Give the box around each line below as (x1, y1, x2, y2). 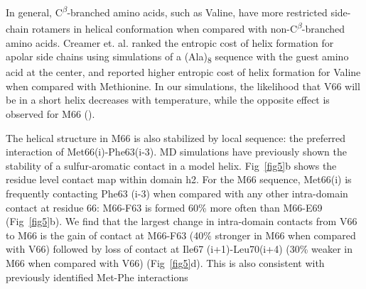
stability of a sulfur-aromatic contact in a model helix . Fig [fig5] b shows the (6, 158, 337, 173)
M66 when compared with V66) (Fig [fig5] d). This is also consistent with (6, 255, 325, 270)
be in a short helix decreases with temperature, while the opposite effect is (6, 92, 330, 107)
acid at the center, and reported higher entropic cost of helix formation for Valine (6, 65, 361, 80)
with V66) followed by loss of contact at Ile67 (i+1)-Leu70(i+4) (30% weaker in (6, 241, 353, 256)
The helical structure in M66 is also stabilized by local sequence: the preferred (6, 130, 346, 145)
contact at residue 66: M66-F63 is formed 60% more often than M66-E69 (6, 200, 323, 214)
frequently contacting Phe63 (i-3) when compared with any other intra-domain (6, 185, 348, 200)
